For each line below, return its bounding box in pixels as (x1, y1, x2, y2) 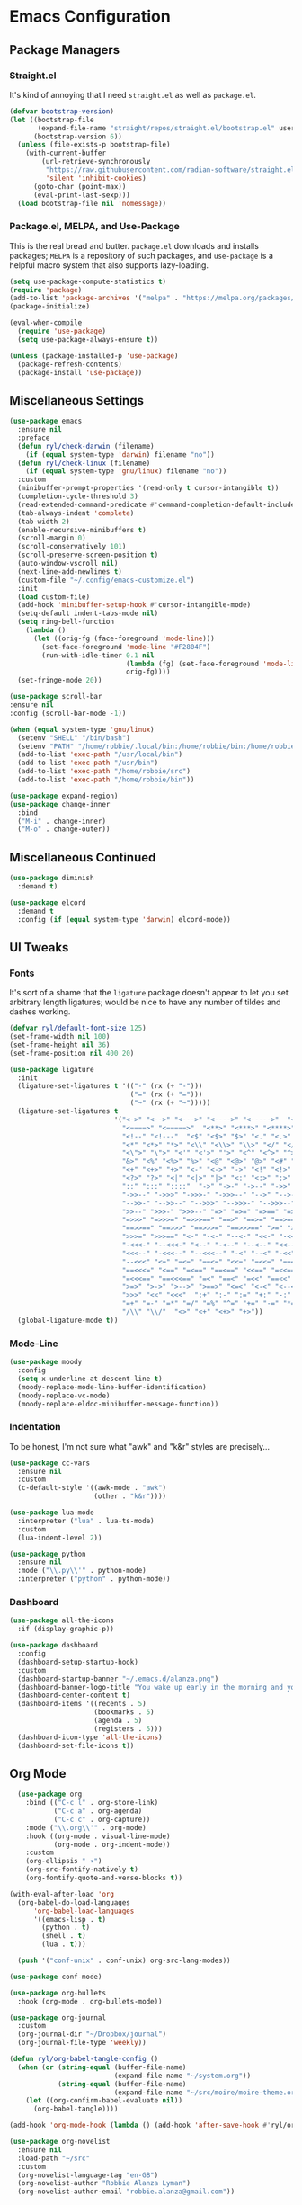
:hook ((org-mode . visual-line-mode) (25, 1832, 171, 1841)
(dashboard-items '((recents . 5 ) (17, 1700, 147, 1709)
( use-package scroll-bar (9, 692, 102, 701)
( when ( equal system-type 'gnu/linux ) (9, 725, 155, 734)
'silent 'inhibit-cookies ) (45, 174, 147, 183)
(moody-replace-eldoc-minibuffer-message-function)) (17, 1399, 219, 1408)
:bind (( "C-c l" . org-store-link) (25, 1799, 159, 1808)
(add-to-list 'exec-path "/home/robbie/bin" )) (17, 775, 195, 784)
